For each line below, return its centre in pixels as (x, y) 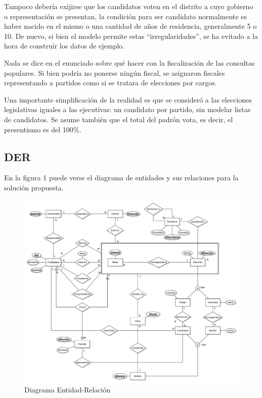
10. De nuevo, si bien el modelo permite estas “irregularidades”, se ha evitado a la (131, 36)
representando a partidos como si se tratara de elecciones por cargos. (111, 83)
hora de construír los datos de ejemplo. (64, 46)
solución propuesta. (34, 187)
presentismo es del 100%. (43, 129)
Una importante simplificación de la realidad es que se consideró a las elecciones (128, 99)
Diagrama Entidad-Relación (68, 390)
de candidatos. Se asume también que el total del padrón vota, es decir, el (119, 119)
